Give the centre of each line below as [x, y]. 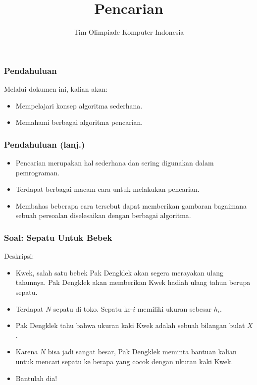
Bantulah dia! [36, 378]
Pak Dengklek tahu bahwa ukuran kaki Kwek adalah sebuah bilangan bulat [130, 325]
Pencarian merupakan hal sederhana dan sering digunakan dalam [115, 163]
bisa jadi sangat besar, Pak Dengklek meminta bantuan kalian [142, 352]
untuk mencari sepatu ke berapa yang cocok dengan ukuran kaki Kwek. [124, 361]
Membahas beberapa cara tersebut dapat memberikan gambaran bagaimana [131, 205]
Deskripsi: [19, 256]
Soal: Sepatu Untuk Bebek [58, 237]
